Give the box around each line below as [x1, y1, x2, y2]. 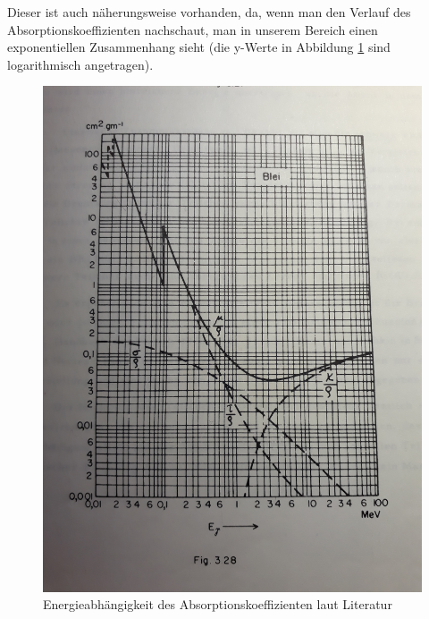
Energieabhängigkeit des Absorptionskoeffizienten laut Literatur [43, 595, 392, 614]
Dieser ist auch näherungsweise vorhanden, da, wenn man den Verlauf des [7, 3, 411, 21]
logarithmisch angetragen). [7, 55, 154, 73]
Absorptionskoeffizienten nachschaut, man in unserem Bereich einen [7, 20, 378, 38]
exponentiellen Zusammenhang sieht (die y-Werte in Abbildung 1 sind [7, 38, 391, 56]
